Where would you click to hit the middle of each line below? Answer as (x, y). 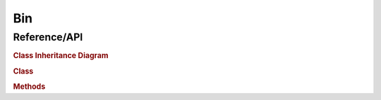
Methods (29, 86)
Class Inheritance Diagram (61, 56)
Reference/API (48, 37)
